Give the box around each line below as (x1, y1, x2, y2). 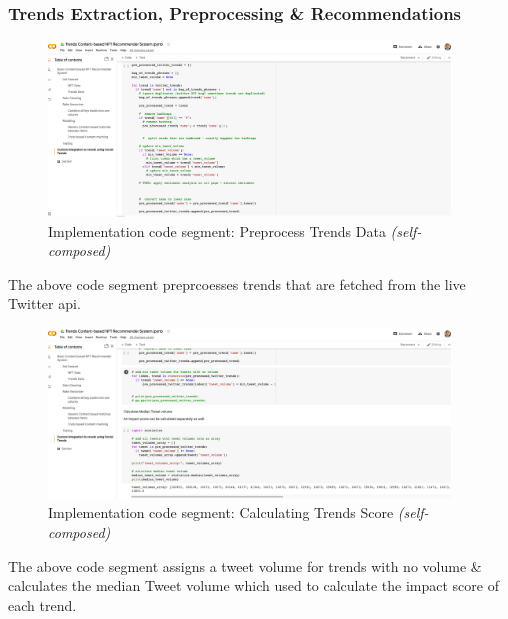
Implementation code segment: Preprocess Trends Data (48, 220, 386, 241)
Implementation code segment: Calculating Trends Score (48, 502, 394, 523)
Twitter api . (8, 293, 81, 314)
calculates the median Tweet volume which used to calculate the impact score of (8, 575, 499, 596)
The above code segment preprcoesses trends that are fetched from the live (8, 273, 466, 294)
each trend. (8, 594, 77, 615)
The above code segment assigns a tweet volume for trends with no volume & (8, 555, 482, 576)
